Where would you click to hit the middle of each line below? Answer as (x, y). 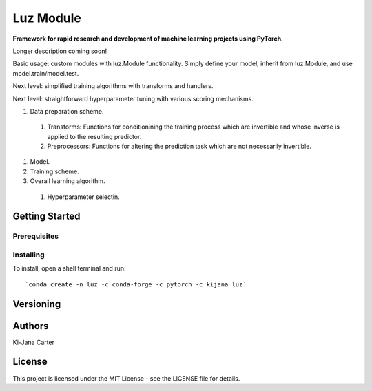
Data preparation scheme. (67, 111)
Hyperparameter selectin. (83, 197)
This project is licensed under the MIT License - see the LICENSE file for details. (126, 378)
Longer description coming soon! (60, 51)
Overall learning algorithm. (68, 181)
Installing (29, 255)
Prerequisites (35, 236)
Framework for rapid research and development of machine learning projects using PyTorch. (148, 39)
